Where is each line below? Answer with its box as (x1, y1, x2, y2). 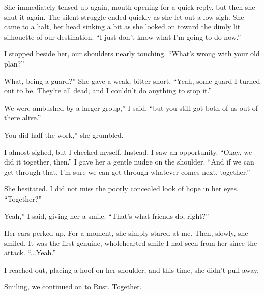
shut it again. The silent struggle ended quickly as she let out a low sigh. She (4, 11, 244, 22)
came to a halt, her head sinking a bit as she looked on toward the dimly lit (4, 21, 241, 32)
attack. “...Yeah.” (4, 247, 56, 258)
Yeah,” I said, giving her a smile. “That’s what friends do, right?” (4, 210, 209, 221)
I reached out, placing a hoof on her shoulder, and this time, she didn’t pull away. (4, 264, 259, 275)
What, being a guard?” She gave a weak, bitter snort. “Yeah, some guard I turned (4, 75, 260, 86)
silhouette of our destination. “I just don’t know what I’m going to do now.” (4, 31, 241, 42)
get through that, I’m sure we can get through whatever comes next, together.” (4, 166, 250, 177)
